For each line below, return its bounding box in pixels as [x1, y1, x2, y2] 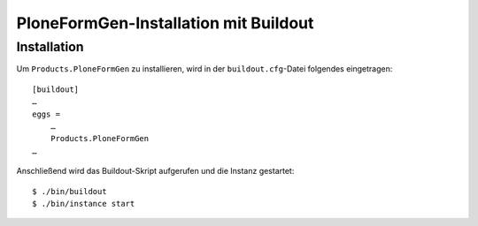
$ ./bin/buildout [32, 186, 107, 196]
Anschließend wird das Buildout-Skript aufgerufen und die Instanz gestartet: [16, 166, 295, 177]
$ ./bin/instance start [32, 199, 135, 208]
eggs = [32, 109, 61, 119]
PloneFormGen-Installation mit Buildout [16, 13, 314, 33]
